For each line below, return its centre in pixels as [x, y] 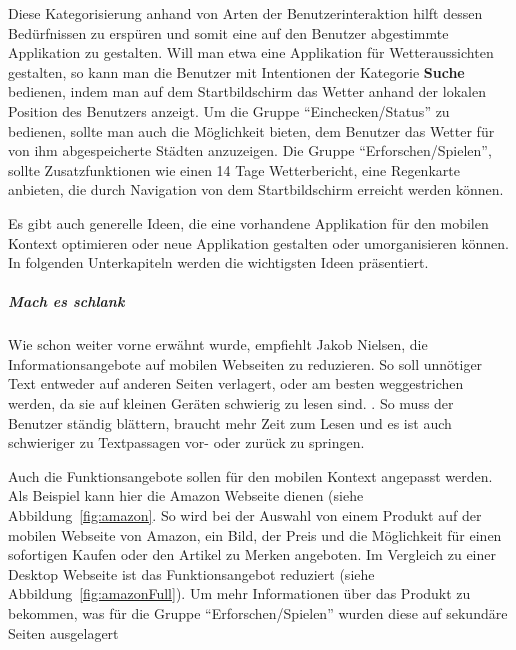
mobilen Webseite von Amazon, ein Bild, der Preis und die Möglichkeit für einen [255, 534]
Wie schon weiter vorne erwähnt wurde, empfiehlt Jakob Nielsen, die [218, 344]
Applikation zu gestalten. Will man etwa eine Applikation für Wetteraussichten [251, 52]
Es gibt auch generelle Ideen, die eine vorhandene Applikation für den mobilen [248, 222]
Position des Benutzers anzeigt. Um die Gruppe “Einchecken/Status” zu [229, 110]
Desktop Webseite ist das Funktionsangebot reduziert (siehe [191, 573]
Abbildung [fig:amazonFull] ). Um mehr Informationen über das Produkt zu [239, 593]
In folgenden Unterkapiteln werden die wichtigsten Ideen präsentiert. [218, 262]
